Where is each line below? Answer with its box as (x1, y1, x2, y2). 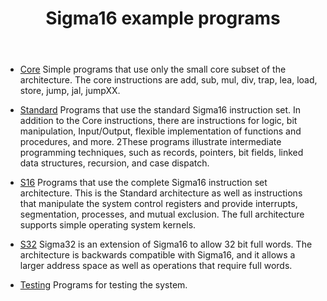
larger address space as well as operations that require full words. (19, 260, 293, 272)
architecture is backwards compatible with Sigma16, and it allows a (19, 249, 296, 261)
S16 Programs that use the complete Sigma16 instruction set (19, 177, 268, 189)
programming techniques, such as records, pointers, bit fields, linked (19, 147, 304, 159)
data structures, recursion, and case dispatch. (19, 157, 210, 169)
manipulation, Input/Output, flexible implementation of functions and (19, 125, 302, 137)
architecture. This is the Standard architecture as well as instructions (19, 187, 303, 199)
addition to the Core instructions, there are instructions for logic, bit (19, 115, 298, 127)
